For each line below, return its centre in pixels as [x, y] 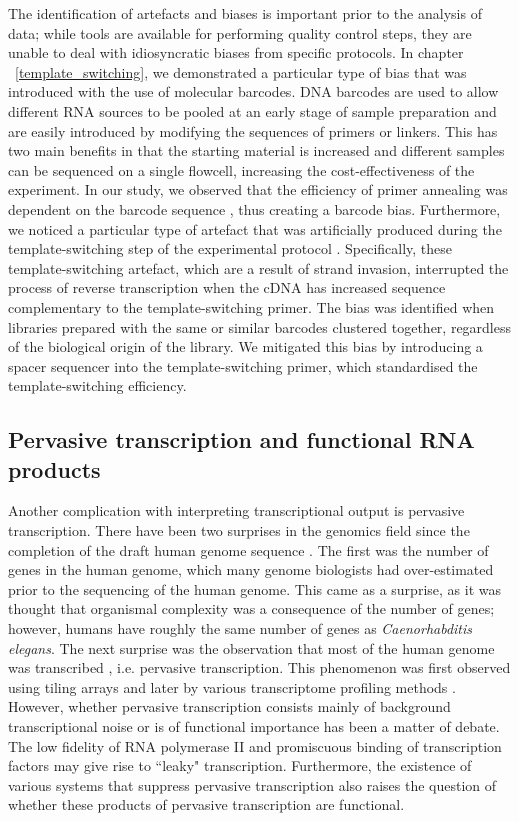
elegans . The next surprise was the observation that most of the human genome [251, 647]
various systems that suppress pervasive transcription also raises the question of [252, 784]
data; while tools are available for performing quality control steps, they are [240, 32]
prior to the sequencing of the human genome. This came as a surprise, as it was [254, 588]
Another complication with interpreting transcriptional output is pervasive [236, 510]
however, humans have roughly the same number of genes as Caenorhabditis [240, 628]
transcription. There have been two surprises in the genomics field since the [239, 530]
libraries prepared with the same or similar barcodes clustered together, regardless [260, 326]
